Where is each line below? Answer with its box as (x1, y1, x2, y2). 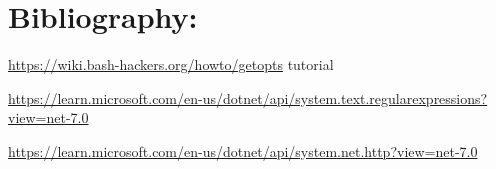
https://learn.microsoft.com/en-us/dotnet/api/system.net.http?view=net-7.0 (8, 140, 478, 161)
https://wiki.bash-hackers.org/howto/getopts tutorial (8, 54, 334, 75)
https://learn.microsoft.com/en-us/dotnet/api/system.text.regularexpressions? (8, 87, 488, 108)
